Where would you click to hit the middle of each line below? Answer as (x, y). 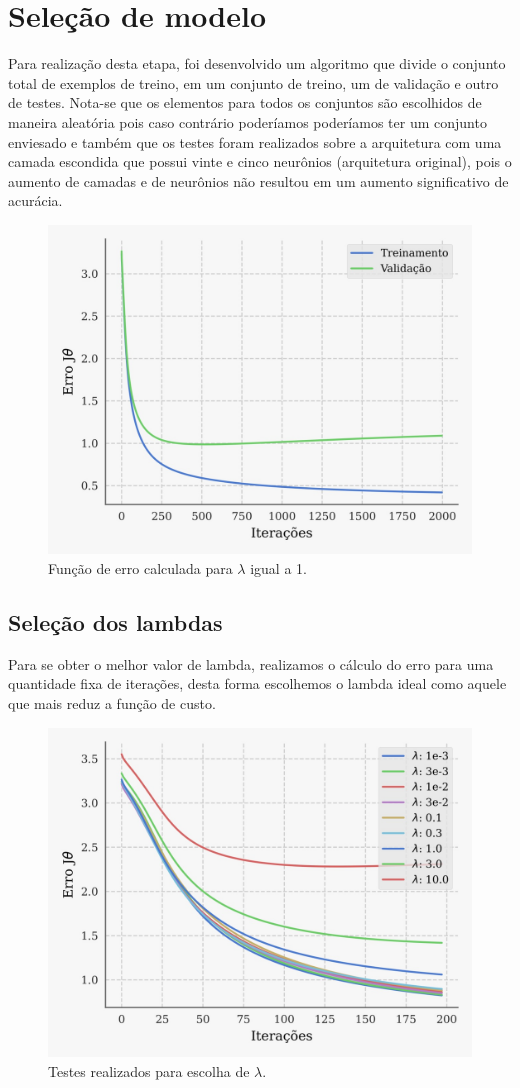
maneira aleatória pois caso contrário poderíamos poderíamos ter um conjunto (247, 121)
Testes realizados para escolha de (149, 1070)
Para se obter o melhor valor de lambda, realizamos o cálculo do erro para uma (251, 663)
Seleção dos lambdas (115, 622)
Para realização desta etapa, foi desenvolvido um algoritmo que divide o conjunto (257, 63)
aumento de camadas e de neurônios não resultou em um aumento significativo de (258, 180)
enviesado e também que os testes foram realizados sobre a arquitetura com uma (255, 141)
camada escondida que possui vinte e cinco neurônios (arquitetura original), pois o (260, 161)
